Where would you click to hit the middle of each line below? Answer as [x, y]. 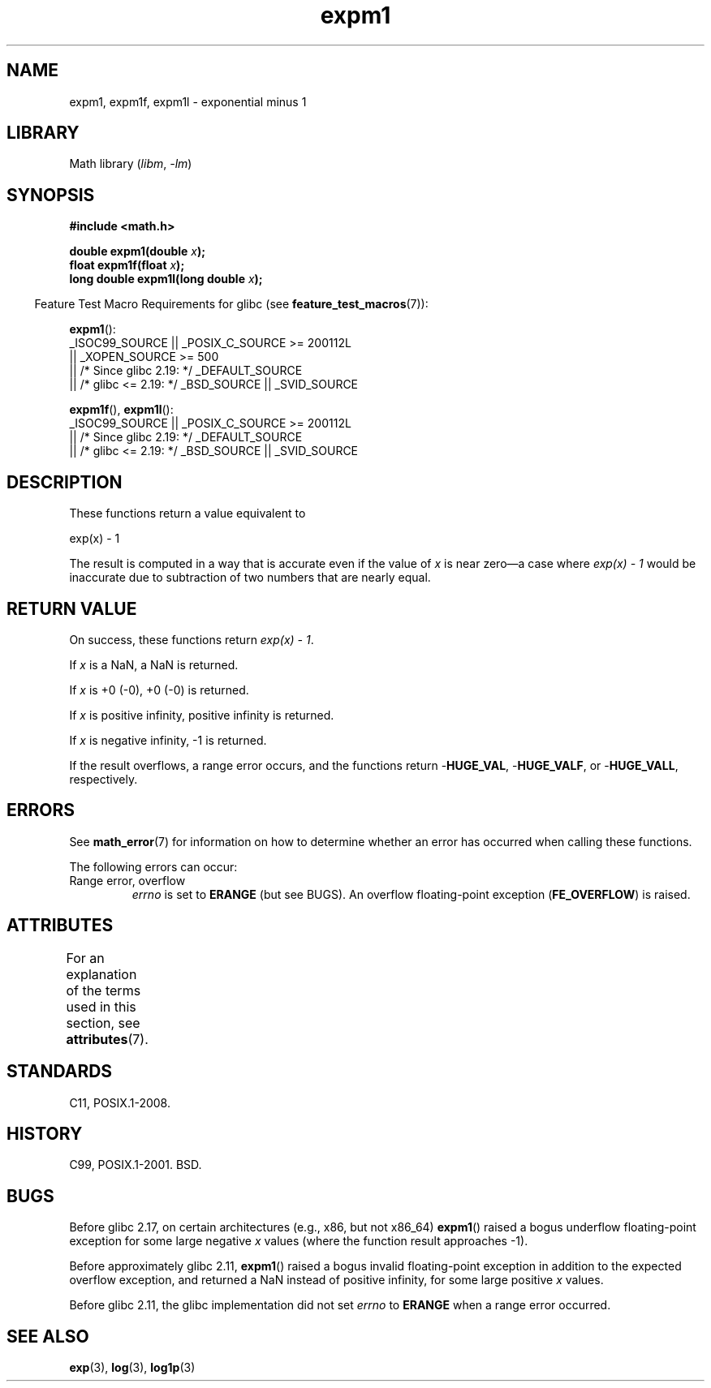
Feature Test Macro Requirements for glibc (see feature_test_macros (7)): [231, 304]
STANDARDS [60, 1072]
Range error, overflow [127, 880]
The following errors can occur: [153, 866]
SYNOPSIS [51, 195]
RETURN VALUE [72, 608]
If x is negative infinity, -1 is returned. [168, 740]
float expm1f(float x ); [127, 265]
